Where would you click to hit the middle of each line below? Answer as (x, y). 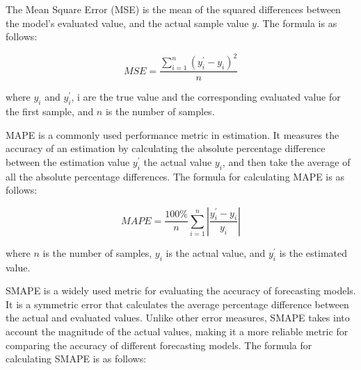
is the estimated (313, 252)
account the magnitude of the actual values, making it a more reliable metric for (177, 331)
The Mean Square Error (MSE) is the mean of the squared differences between (173, 9)
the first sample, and (50, 111)
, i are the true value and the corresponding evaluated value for (206, 97)
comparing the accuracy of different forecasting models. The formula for (159, 345)
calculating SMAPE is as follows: (76, 359)
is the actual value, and (216, 252)
